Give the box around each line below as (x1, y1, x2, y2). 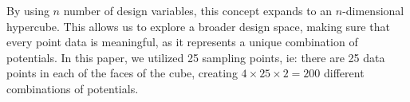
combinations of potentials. (6, 80, 139, 96)
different (324, 65, 365, 81)
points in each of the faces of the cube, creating (6, 65, 238, 81)
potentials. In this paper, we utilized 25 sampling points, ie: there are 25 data (6, 49, 385, 65)
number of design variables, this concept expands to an (63, 2, 333, 18)
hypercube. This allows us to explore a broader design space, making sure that (6, 18, 390, 34)
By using (6, 2, 49, 18)
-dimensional (342, 2, 404, 18)
